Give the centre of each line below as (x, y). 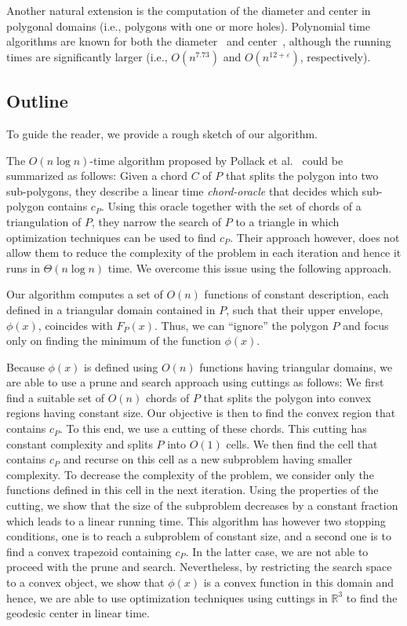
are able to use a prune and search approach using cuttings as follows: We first (195, 382)
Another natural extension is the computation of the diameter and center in (189, 10)
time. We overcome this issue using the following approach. (250, 267)
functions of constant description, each (296, 294)
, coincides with (75, 325)
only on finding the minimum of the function (114, 340)
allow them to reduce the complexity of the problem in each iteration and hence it (204, 253)
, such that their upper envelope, (305, 309)
